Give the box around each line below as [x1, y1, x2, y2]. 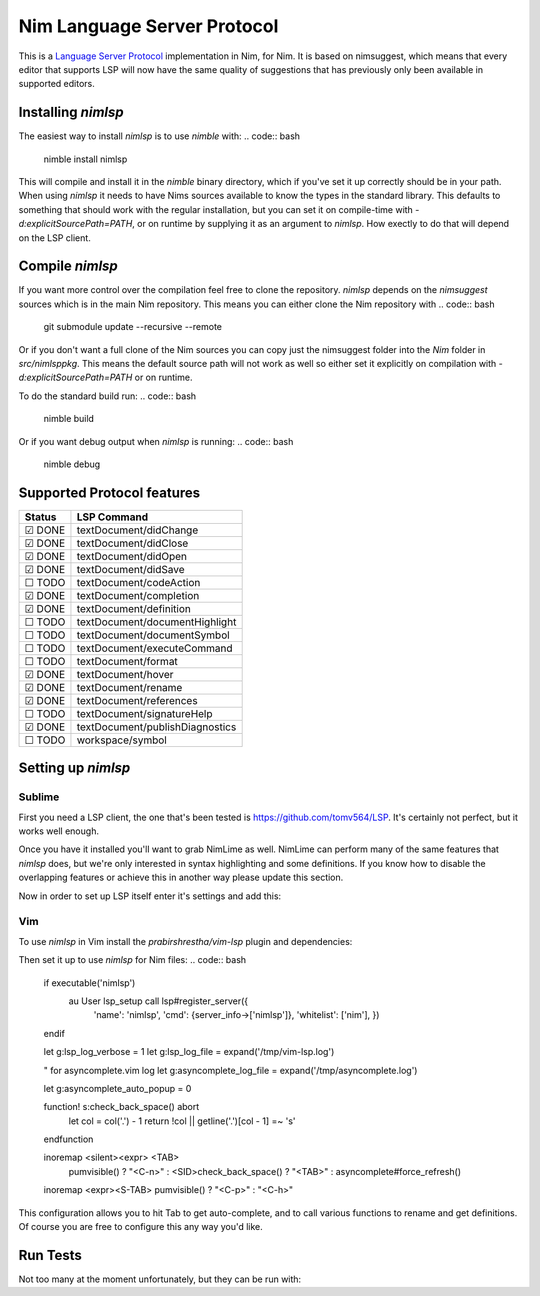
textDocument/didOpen [76, 549, 188, 563]
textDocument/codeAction [76, 575, 201, 589]
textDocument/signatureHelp [76, 706, 214, 720]
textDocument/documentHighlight [76, 615, 237, 629]
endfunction [43, 1133, 94, 1145]
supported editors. [18, 78, 95, 90]
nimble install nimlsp [43, 153, 128, 165]
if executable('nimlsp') [43, 976, 136, 989]
